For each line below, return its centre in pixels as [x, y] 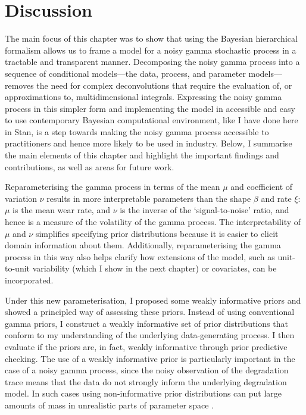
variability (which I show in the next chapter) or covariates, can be [154, 268]
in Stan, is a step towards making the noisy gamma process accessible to [137, 131]
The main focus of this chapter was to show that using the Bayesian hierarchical [151, 38]
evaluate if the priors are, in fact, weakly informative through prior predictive [146, 346]
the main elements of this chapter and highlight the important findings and [142, 155]
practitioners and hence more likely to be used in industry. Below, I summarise [149, 143]
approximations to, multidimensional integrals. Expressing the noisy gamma [143, 97]
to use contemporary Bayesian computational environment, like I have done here [152, 120]
